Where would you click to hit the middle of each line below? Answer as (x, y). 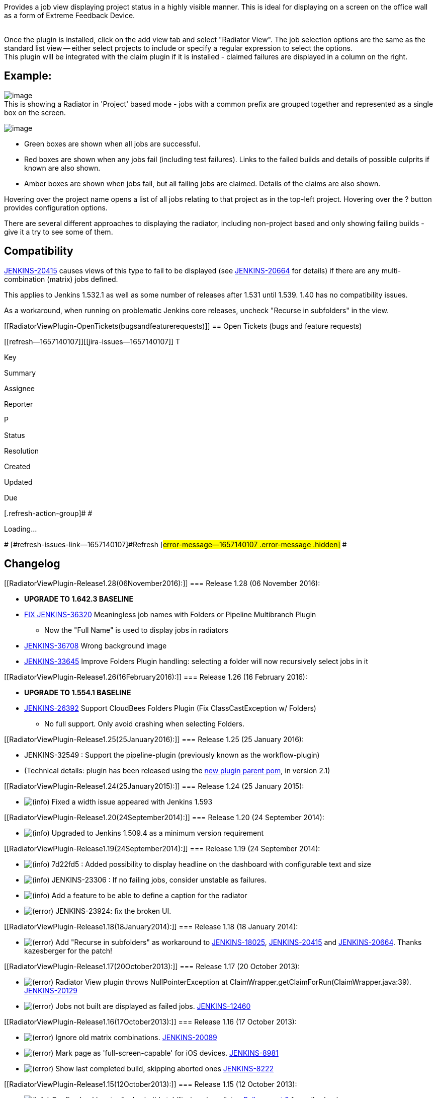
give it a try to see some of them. (59, 232)
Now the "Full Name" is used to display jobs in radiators (136, 630)
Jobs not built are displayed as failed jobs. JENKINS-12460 (153, 1006)
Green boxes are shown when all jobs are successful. (112, 143)
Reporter (19, 404)
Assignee (20, 388)
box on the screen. (35, 112)
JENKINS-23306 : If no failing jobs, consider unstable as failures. (159, 880)
